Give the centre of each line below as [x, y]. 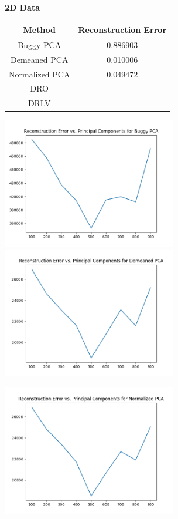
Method [39, 30]
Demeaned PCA [40, 59]
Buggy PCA [40, 44]
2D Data [23, 7]
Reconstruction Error [122, 30]
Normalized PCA [40, 74]
